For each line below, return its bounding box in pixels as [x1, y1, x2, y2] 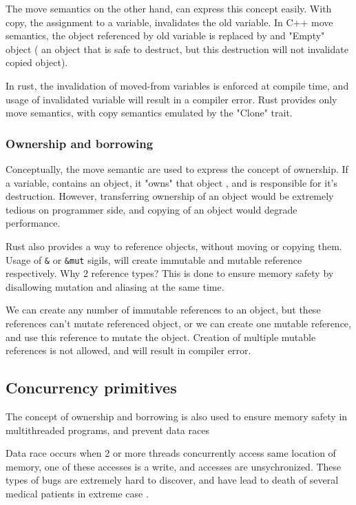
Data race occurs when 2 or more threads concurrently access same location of [6, 446, 336, 460]
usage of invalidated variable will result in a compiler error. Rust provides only [6, 92, 337, 106]
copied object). [6, 55, 68, 70]
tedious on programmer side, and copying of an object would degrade [6, 202, 297, 216]
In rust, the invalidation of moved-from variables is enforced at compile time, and [6, 78, 349, 92]
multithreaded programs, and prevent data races [6, 422, 209, 437]
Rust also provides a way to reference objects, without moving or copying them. [6, 238, 342, 253]
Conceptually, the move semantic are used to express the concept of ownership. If [6, 161, 348, 176]
